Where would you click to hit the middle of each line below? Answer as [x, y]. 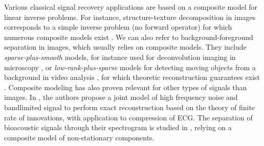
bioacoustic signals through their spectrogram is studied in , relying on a [118, 127]
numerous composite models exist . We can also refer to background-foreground [129, 37]
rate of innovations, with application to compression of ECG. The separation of [128, 117]
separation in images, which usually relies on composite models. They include [125, 47]
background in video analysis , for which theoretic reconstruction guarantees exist [132, 77]
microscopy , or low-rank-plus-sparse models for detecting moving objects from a [130, 67]
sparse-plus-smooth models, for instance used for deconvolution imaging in [120, 57]
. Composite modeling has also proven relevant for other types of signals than [126, 87]
